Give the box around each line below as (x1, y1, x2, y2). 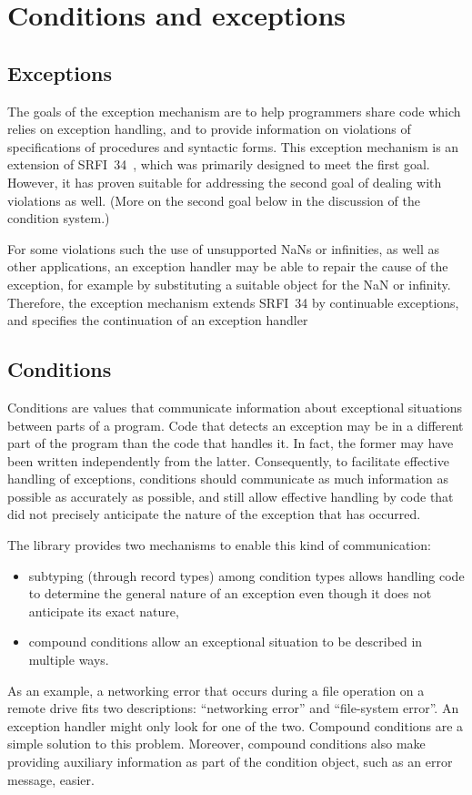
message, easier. (7, 770, 95, 789)
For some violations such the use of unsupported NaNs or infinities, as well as (7, 239, 440, 258)
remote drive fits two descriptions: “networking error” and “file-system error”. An (7, 698, 459, 718)
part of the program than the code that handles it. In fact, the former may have (7, 433, 454, 453)
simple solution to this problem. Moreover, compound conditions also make (7, 734, 426, 753)
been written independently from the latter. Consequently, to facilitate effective (7, 451, 449, 470)
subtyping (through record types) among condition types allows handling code (28, 566, 465, 585)
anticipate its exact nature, (28, 601, 179, 620)
